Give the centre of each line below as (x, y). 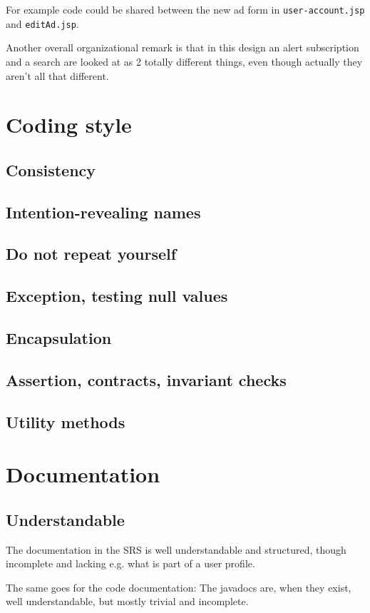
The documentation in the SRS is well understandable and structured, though (176, 549)
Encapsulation (59, 337)
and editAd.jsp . (42, 23)
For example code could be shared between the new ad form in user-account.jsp (185, 9)
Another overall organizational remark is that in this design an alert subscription (183, 47)
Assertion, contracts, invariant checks (146, 379)
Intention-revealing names (103, 212)
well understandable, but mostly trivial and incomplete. (127, 601)
